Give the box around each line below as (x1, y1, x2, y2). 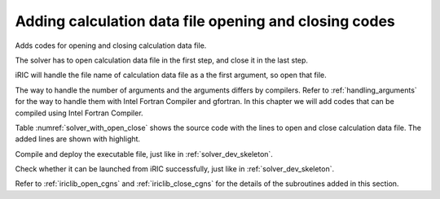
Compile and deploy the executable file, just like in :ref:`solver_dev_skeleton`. (15, 149, 273, 158)
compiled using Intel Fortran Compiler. (15, 108, 143, 118)
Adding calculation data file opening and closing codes (15, 12, 395, 30)
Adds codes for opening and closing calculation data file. (15, 41, 207, 50)
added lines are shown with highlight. (15, 134, 141, 144)
